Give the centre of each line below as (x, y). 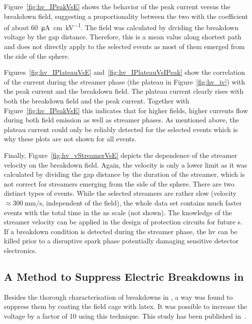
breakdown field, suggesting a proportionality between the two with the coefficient (126, 16)
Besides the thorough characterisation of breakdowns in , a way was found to (118, 297)
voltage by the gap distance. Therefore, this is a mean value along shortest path (123, 37)
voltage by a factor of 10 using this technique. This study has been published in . (125, 315)
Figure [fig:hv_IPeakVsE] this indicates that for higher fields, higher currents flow (126, 110)
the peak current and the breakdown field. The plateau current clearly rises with (124, 91)
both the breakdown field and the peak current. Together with (97, 101)
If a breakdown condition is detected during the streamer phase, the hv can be (121, 231)
